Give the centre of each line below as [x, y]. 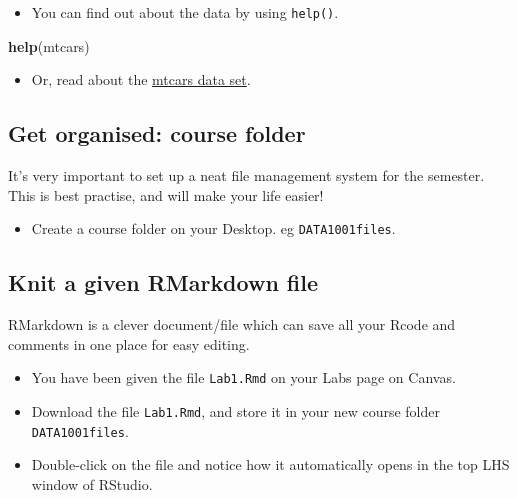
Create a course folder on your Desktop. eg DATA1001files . [213, 228]
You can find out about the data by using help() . [185, 12]
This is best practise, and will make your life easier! [166, 194]
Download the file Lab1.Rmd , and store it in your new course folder [235, 410]
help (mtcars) [49, 45]
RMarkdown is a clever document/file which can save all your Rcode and [232, 324]
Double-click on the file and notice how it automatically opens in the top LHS [270, 464]
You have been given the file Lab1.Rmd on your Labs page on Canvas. [243, 377]
